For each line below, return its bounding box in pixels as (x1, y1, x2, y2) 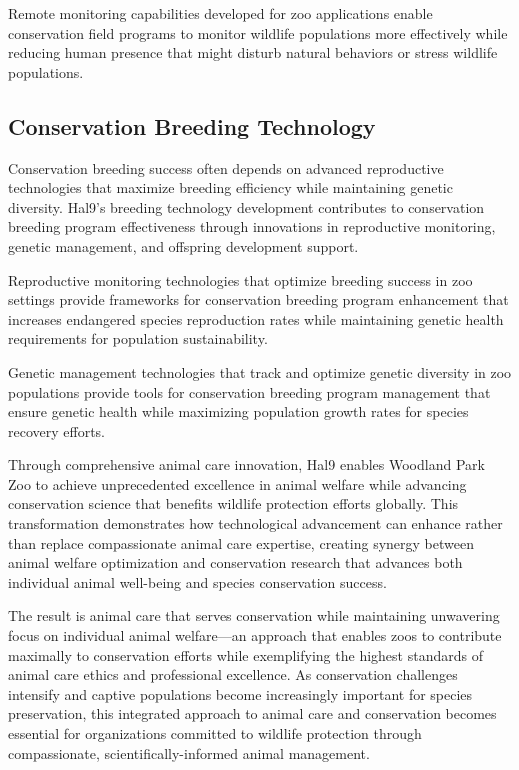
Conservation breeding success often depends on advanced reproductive (8, 157, 444, 178)
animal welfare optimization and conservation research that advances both (8, 552, 463, 573)
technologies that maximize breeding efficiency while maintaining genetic (8, 177, 453, 198)
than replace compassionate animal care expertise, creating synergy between (8, 532, 474, 553)
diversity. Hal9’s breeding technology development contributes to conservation (8, 196, 485, 217)
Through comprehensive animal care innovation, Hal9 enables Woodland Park (8, 454, 485, 475)
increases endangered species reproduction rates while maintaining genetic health (8, 308, 504, 329)
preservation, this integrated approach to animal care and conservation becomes (8, 703, 497, 724)
